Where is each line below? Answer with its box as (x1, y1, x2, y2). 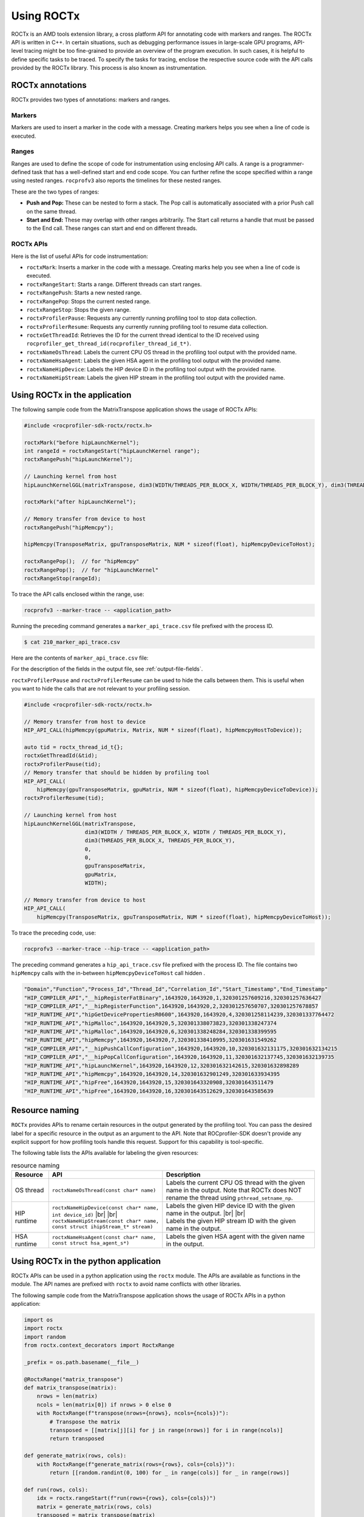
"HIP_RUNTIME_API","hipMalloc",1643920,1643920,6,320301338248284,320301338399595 (24, 1029, 277, 1035)
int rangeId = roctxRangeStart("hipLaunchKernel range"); (24, 448, 200, 454)
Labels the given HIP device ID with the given (166, 1201, 295, 1210)
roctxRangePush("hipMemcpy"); (24, 524, 114, 531)
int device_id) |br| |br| (52, 1210, 118, 1218)
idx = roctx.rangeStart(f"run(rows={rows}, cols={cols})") (36, 1495, 217, 1502)
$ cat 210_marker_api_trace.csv (24, 638, 121, 646)
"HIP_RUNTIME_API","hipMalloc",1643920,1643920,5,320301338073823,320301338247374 (24, 1019, 277, 1027)
